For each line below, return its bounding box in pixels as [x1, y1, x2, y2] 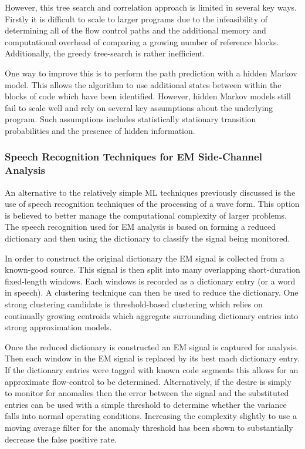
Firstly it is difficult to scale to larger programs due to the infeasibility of [5, 12, 267, 25]
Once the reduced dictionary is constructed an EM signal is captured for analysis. [5, 340, 299, 353]
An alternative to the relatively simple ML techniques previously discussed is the [5, 186, 296, 198]
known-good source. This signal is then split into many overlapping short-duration [5, 263, 300, 276]
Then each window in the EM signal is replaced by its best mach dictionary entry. [5, 352, 300, 364]
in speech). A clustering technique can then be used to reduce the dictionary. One [5, 286, 299, 299]
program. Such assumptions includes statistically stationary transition [5, 113, 256, 125]
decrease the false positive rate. [5, 433, 117, 445]
